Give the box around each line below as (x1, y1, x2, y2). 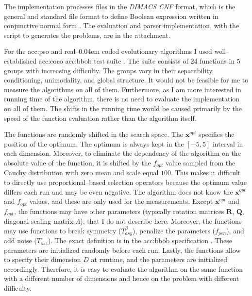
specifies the (198, 129, 235, 139)
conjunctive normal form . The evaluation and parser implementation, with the (4, 20, 239, 31)
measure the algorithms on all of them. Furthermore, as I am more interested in (4, 84, 241, 94)
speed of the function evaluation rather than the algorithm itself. (4, 113, 197, 123)
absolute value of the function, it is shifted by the (4, 157, 151, 167)
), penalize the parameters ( (132, 225, 216, 235)
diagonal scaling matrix (4, 216, 73, 226)
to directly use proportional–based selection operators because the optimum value (4, 177, 247, 187)
